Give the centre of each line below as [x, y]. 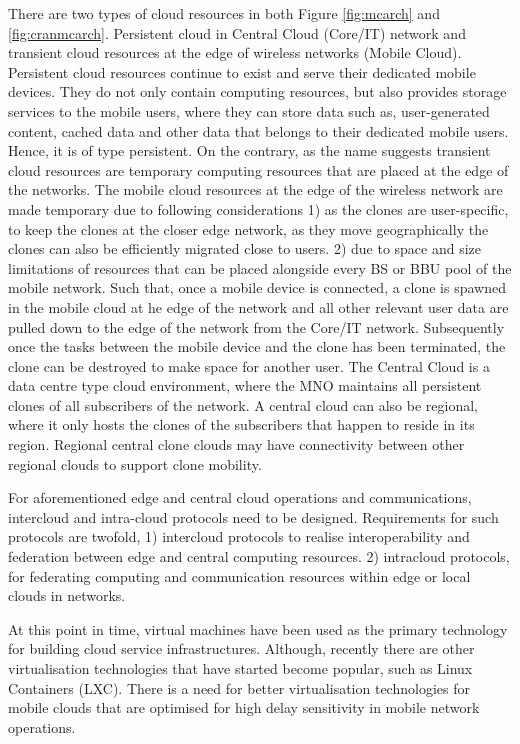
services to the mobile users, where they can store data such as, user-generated [249, 110]
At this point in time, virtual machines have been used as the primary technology [258, 628]
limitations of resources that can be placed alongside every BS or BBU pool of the [260, 267]
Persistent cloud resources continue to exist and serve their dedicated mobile [242, 71]
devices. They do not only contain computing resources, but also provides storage [257, 91]
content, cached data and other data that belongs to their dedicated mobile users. [258, 130]
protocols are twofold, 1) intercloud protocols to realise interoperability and [239, 536]
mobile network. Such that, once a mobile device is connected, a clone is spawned [257, 287]
